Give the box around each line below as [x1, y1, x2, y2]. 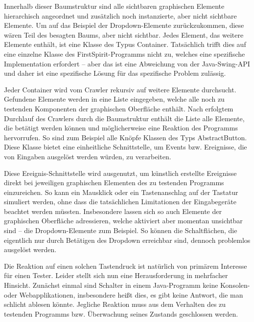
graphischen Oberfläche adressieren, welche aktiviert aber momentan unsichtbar [4, 215, 243, 226]
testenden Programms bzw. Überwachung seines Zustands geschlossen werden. [4, 308, 238, 319]
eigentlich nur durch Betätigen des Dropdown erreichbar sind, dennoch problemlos [4, 235, 251, 245]
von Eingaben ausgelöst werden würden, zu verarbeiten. [4, 151, 171, 161]
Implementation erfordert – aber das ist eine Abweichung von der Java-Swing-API [4, 58, 250, 68]
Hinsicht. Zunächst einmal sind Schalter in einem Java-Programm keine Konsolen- [4, 280, 250, 290]
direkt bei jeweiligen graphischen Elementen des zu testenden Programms [4, 177, 224, 188]
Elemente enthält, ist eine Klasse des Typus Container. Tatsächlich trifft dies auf [4, 39, 246, 49]
